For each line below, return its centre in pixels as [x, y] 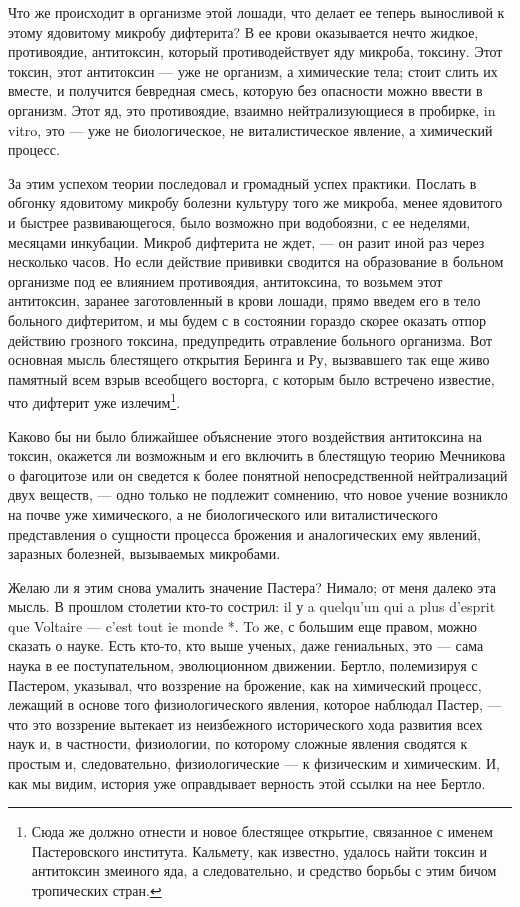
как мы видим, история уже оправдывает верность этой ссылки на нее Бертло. [247, 782]
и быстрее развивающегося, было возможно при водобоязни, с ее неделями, [239, 221]
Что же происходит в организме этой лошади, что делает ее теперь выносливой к [256, 12]
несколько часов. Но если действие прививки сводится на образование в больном [256, 261]
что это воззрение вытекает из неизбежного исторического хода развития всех [245, 723]
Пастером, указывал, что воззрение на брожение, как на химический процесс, [245, 684]
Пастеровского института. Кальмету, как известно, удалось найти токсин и [259, 850]
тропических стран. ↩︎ [96, 890]
